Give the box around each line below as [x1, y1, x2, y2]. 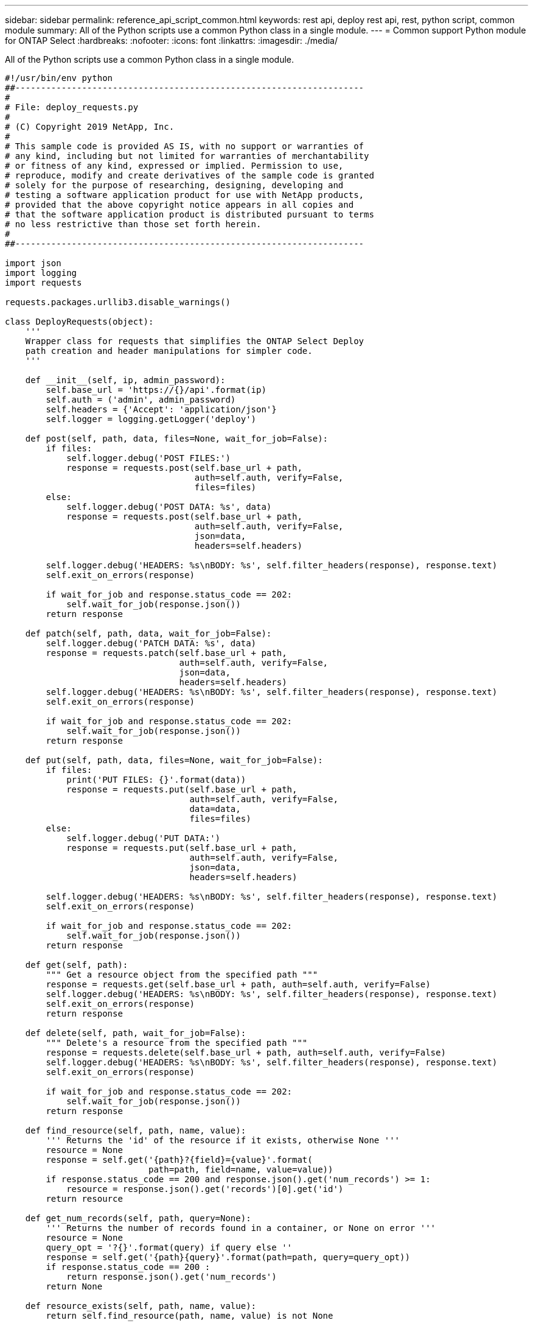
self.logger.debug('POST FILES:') [66, 453, 231, 463]
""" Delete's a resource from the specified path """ [46, 1038, 308, 1048]
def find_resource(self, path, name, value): [25, 1126, 246, 1135]
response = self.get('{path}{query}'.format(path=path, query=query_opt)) [46, 1252, 410, 1262]
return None [46, 1282, 103, 1291]
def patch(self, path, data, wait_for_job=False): [25, 629, 272, 638]
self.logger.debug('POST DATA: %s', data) [66, 502, 272, 512]
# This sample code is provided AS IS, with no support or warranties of [5, 141, 364, 151]
